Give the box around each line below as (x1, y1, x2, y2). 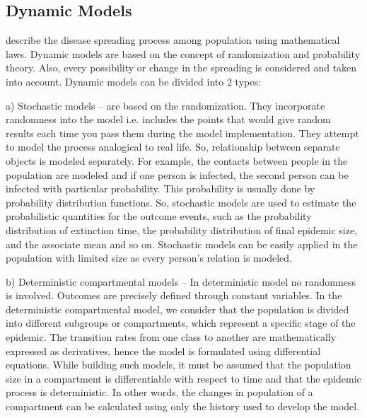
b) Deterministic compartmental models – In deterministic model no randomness (6, 274, 356, 289)
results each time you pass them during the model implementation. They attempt (6, 125, 359, 140)
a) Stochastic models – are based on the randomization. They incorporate (6, 98, 325, 112)
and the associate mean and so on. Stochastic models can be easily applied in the (6, 236, 358, 251)
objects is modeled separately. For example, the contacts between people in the (6, 153, 348, 168)
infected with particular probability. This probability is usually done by (6, 181, 315, 196)
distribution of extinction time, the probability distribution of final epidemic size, (6, 222, 358, 237)
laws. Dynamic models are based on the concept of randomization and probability (6, 46, 361, 61)
